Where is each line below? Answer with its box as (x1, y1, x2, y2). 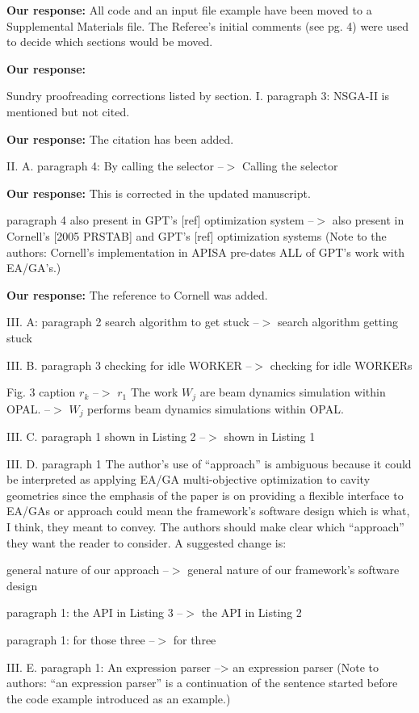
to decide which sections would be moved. (6, 33, 213, 50)
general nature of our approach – (6, 561, 169, 578)
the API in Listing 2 (201, 604, 302, 621)
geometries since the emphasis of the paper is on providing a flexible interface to (6, 486, 404, 503)
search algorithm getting (277, 313, 398, 330)
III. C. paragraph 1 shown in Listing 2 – (6, 428, 206, 444)
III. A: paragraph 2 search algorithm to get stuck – (6, 313, 259, 330)
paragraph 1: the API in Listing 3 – (6, 604, 183, 621)
